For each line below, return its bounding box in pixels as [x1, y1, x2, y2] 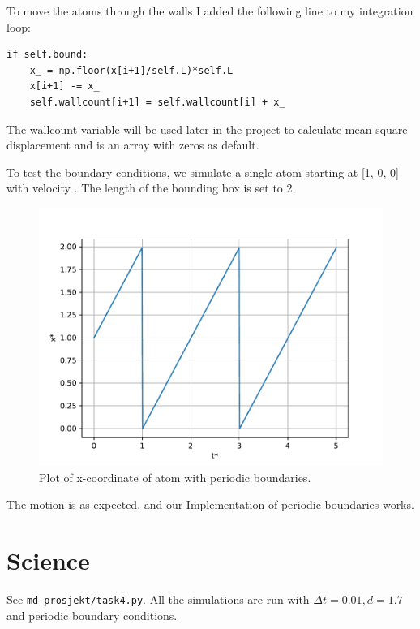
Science [6, 543, 90, 576]
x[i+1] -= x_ [29, 80, 100, 93]
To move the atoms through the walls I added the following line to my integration [6, 2, 414, 19]
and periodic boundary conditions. [6, 606, 178, 623]
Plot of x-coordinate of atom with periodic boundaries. [39, 468, 311, 485]
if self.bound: [6, 49, 88, 61]
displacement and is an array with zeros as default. [6, 136, 259, 153]
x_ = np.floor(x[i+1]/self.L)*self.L [29, 64, 234, 76]
